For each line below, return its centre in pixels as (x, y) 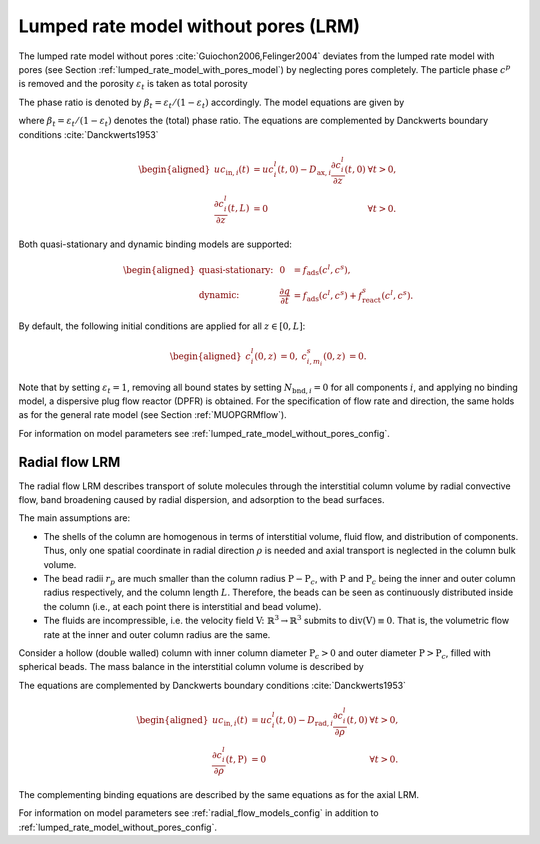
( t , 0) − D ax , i (304, 170)
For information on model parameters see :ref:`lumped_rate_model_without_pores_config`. (204, 433)
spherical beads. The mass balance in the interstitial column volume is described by (191, 667)
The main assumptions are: (74, 518)
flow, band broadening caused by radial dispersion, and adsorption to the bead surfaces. (201, 500)
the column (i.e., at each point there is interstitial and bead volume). (182, 606)
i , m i (314, 362)
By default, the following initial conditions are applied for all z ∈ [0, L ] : (162, 326)
